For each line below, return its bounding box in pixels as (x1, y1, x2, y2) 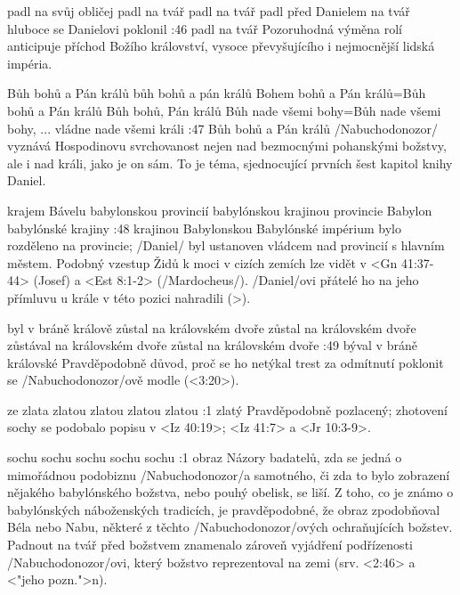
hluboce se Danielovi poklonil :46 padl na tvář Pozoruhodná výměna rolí (7, 19, 402, 37)
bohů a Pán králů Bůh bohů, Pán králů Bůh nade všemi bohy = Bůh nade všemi (7, 101, 441, 119)
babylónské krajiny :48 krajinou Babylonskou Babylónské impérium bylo (7, 218, 401, 237)
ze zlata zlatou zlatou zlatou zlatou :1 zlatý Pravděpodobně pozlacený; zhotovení (7, 400, 448, 419)
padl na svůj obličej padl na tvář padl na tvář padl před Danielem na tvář (7, 2, 410, 20)
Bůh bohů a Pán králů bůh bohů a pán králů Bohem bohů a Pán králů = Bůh (7, 84, 426, 102)
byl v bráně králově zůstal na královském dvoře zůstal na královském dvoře (7, 318, 416, 337)
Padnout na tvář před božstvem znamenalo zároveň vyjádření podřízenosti (7, 535, 413, 554)
